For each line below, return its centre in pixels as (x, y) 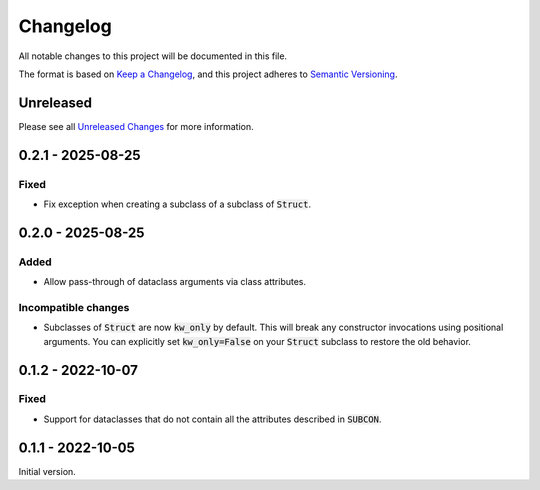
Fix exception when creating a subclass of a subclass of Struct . (177, 204)
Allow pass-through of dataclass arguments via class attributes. (175, 282)
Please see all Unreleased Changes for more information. (136, 126)
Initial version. (47, 471)
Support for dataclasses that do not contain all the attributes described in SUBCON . (212, 419)
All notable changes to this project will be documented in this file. (153, 56)
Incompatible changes (74, 307)
